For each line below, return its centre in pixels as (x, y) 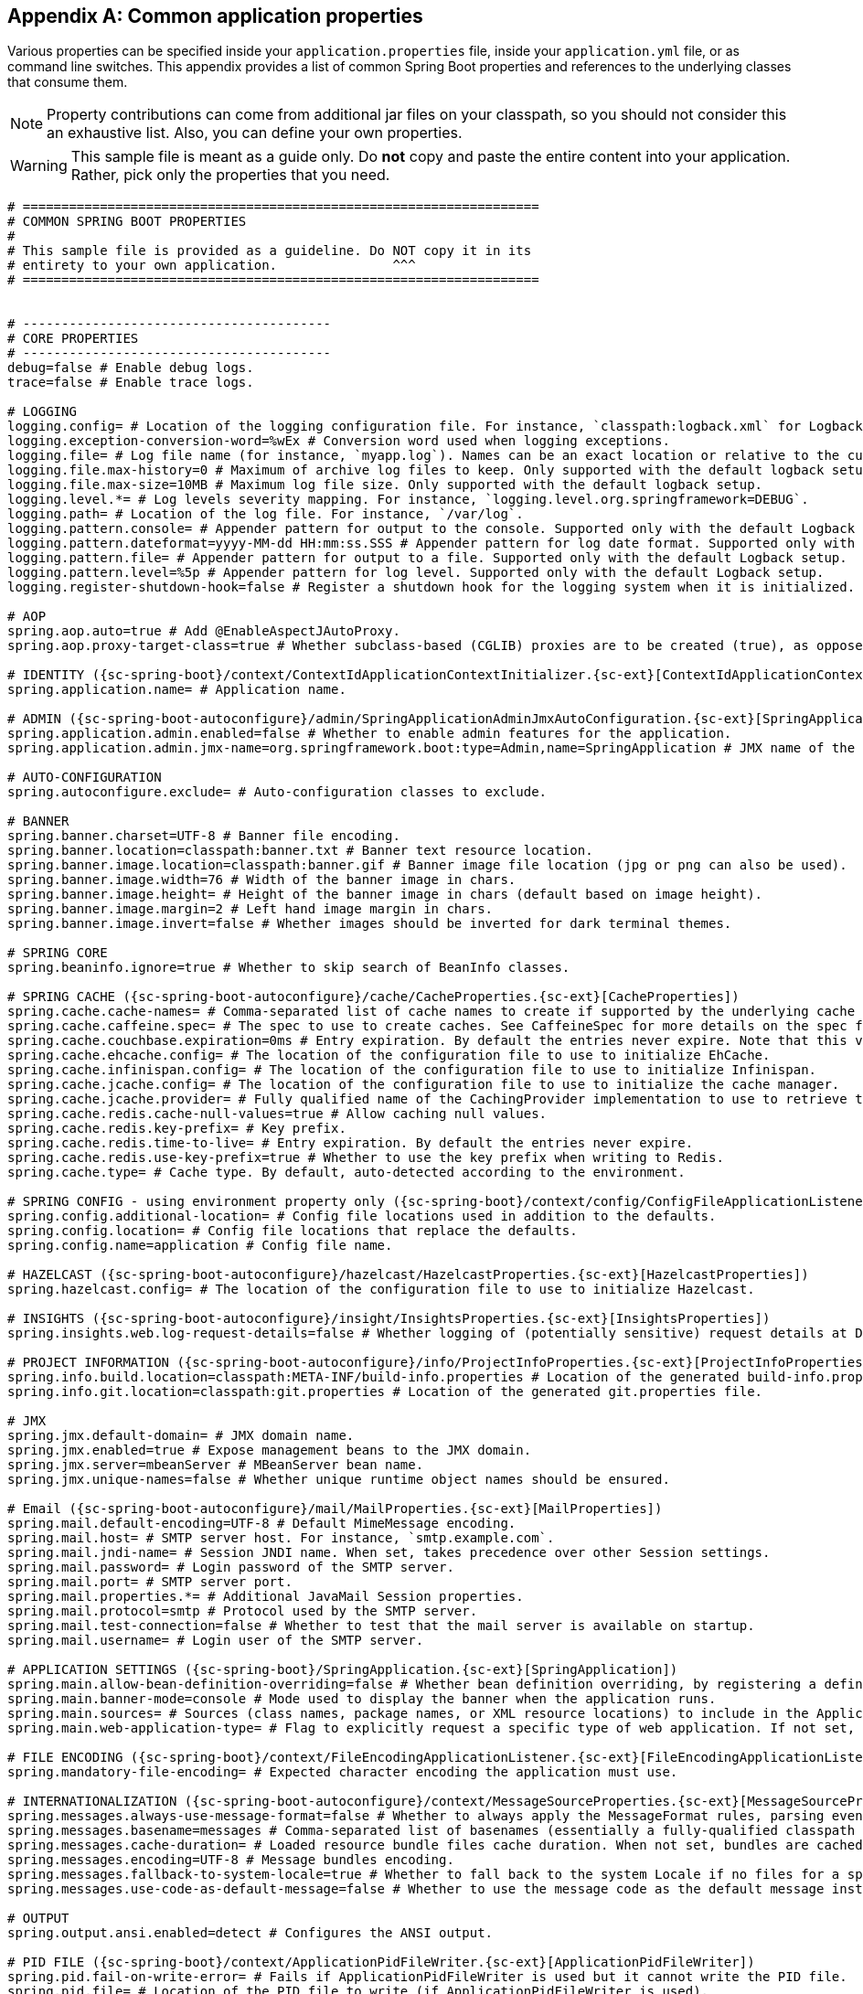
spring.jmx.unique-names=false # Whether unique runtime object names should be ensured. (339, 1480)
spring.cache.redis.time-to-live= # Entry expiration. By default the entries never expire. (351, 1143)
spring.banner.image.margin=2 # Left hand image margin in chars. (250, 909)
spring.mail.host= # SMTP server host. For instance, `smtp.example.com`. (281, 1538)
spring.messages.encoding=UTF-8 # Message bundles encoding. (231, 1860)
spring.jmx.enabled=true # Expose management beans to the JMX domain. (270, 1450)
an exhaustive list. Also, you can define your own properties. (255, 133)
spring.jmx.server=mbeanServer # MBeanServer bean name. (216, 1465)
